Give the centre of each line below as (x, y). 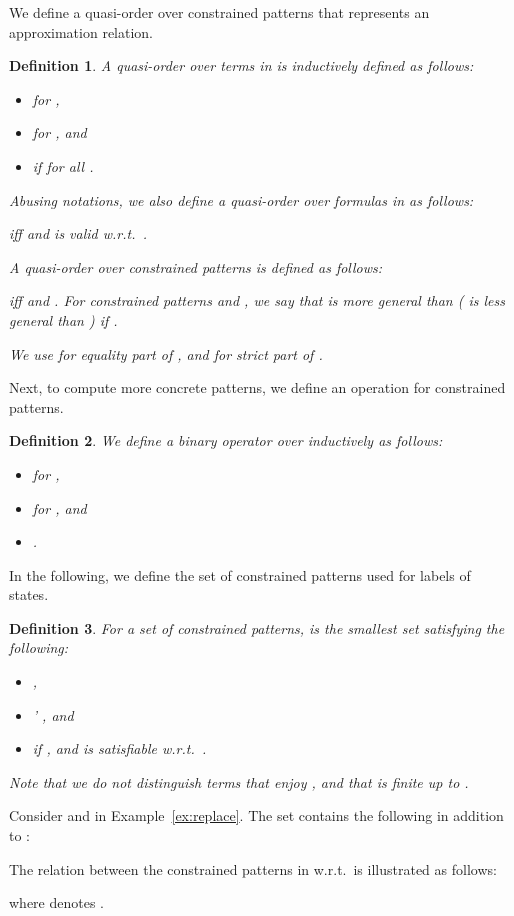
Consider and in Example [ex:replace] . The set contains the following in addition (256, 815)
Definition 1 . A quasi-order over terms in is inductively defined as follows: (241, 65)
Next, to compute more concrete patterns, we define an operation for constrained (257, 387)
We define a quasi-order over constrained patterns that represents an (219, 12)
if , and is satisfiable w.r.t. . (119, 748)
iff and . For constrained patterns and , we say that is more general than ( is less (257, 300)
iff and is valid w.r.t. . (78, 233)
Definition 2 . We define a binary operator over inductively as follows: (226, 440)
